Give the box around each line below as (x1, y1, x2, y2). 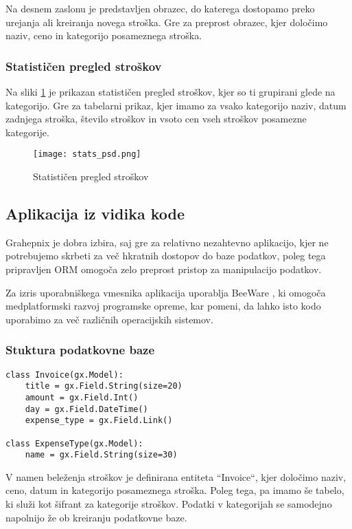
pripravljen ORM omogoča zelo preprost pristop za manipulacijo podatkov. (5, 262, 322, 277)
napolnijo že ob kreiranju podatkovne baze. (5, 510, 187, 524)
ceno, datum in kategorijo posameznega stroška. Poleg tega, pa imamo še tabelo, (5, 483, 344, 497)
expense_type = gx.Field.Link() (25, 415, 173, 426)
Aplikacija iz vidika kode (5, 203, 185, 224)
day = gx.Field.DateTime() (25, 404, 148, 414)
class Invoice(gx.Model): (5, 369, 124, 380)
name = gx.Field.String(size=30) (25, 450, 178, 460)
